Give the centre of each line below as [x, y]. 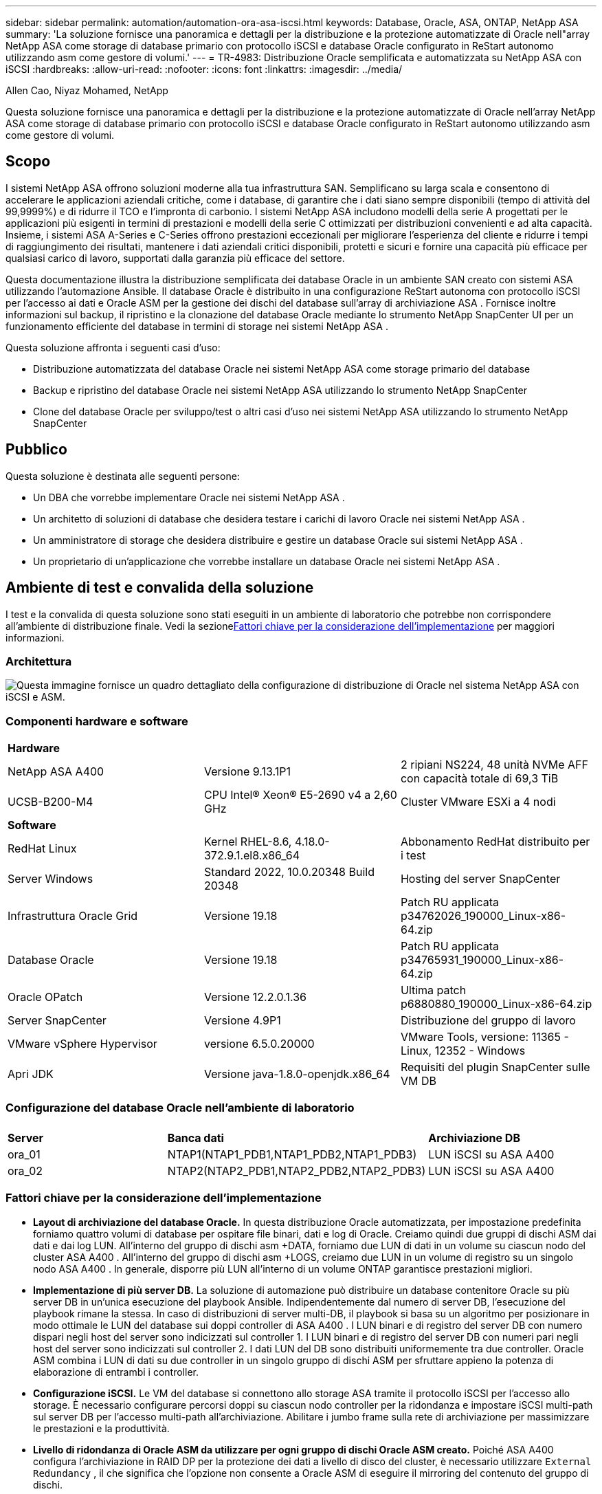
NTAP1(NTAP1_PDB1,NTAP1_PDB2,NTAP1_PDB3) [292, 1154]
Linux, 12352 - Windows [463, 1051]
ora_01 [24, 1154]
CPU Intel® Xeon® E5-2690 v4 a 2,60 [300, 795]
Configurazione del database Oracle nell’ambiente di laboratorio [180, 1108]
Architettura [39, 661]
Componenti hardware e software [97, 721]
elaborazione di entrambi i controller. [116, 1372]
